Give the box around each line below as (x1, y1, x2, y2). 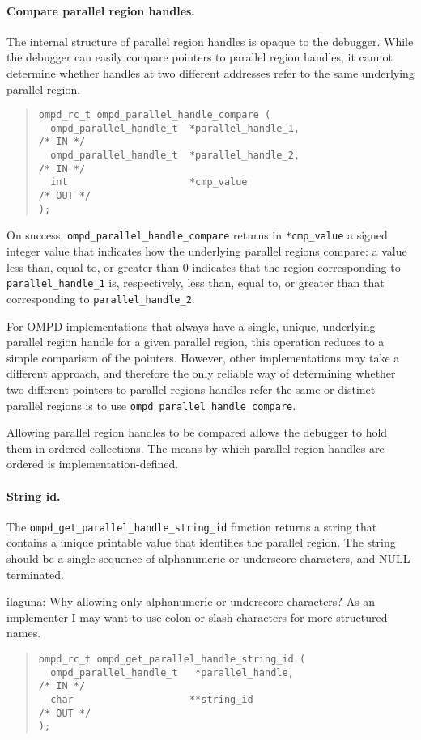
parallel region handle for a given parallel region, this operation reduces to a (6, 333, 385, 350)
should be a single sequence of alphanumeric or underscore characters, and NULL (6, 550, 410, 567)
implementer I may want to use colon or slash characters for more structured (6, 608, 388, 625)
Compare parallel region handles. (6, 2, 195, 19)
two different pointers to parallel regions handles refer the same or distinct (6, 380, 376, 397)
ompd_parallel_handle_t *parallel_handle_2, (50, 150, 300, 162)
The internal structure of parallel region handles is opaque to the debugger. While (6, 32, 414, 49)
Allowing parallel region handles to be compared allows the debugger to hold (6, 424, 388, 441)
